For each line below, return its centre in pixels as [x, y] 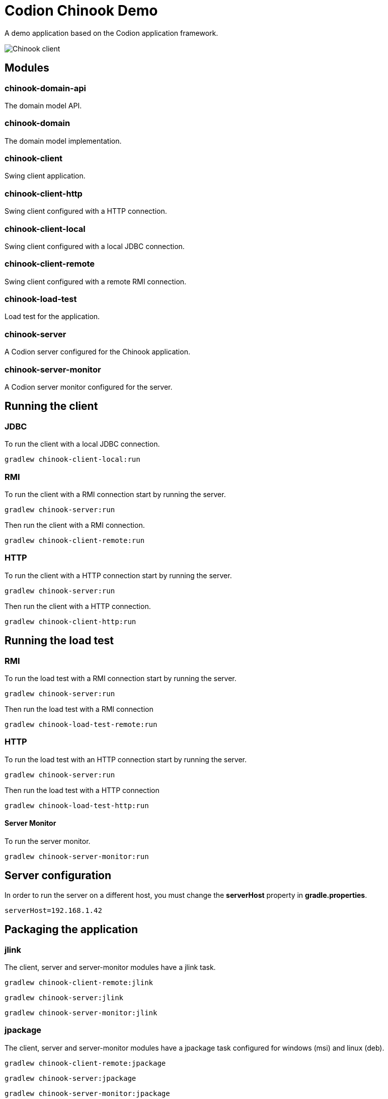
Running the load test [59, 641]
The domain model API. [43, 105]
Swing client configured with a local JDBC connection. [95, 246]
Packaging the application [71, 930]
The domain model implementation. [63, 141]
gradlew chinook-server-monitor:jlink [81, 1013]
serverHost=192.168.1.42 [53, 910]
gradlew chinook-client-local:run [72, 460]
